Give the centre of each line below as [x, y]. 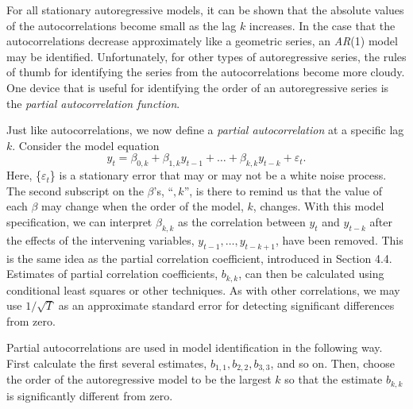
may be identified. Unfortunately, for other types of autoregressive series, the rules [206, 56]
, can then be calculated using [311, 274]
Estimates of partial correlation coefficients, [112, 274]
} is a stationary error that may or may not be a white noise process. [218, 175]
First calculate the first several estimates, [107, 363]
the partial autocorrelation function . [93, 103]
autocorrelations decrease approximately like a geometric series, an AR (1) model [202, 41]
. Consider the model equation [86, 145]
